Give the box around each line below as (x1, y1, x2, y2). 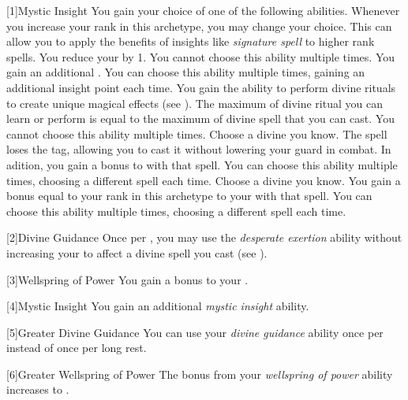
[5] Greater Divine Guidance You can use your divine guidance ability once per (6, 324, 384, 340)
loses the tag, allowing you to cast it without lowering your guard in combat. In (6, 141, 391, 157)
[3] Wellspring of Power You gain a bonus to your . (6, 271, 249, 287)
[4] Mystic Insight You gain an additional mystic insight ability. (6, 298, 309, 314)
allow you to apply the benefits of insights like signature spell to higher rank (6, 33, 375, 50)
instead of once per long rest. (6, 339, 147, 356)
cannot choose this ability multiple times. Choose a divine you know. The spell (6, 125, 387, 142)
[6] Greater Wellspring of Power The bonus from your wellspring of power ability (6, 365, 393, 382)
